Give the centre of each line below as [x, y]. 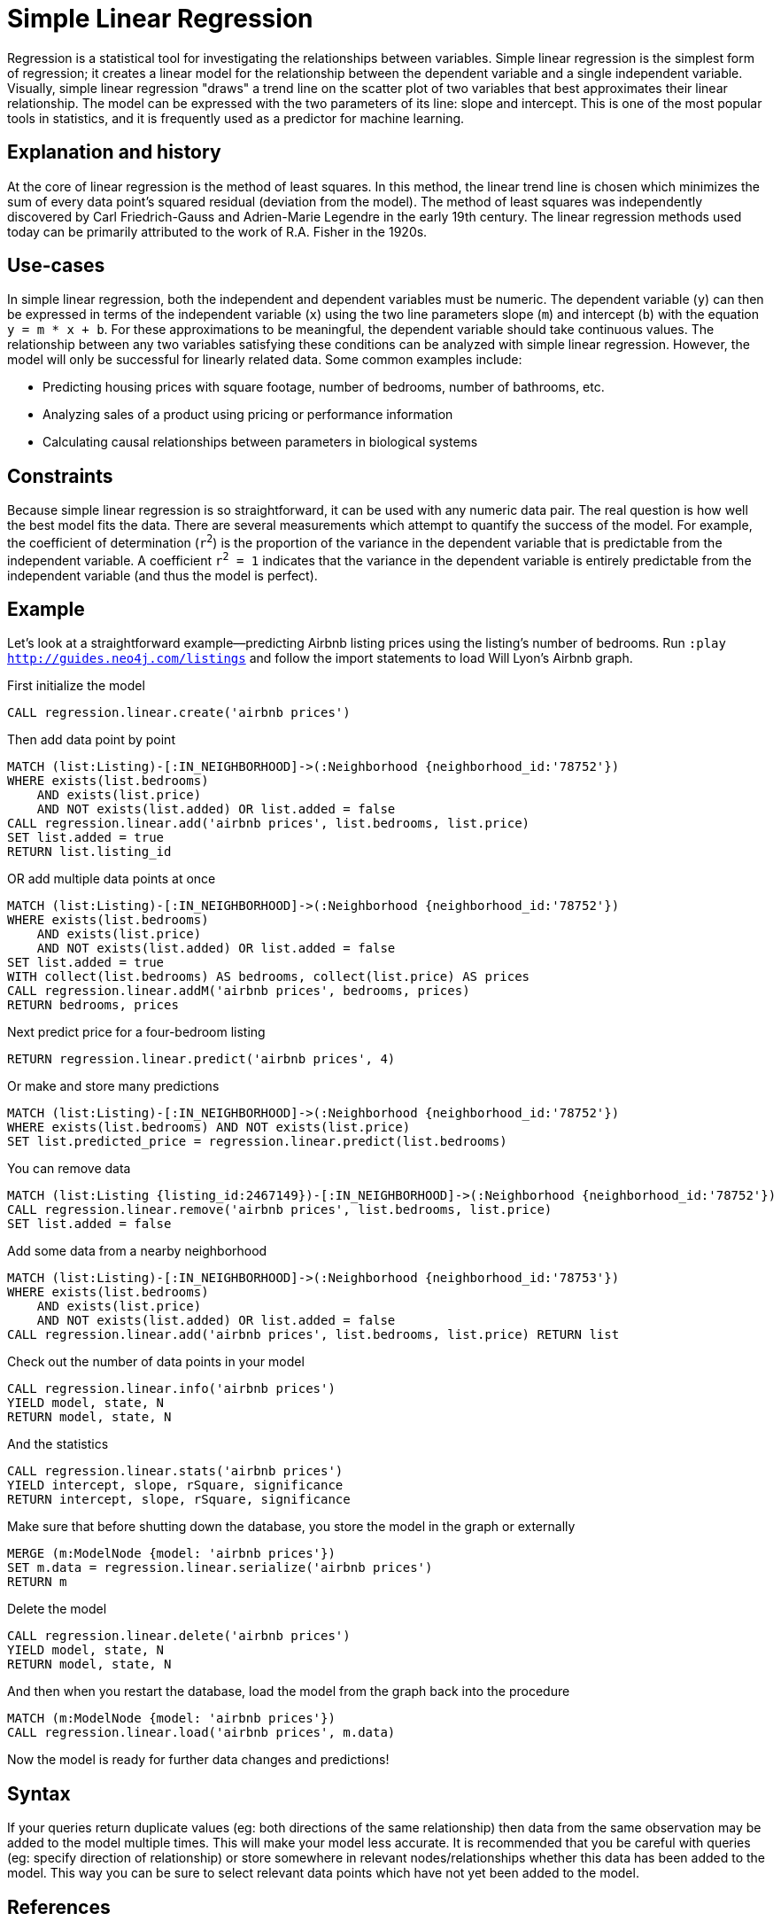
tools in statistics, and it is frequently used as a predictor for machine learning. [236, 118]
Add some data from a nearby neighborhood [137, 1251]
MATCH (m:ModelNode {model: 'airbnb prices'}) [171, 1719]
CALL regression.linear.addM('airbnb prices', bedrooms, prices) [239, 991]
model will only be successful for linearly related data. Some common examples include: [265, 360]
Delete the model [57, 1609]
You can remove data [69, 1169]
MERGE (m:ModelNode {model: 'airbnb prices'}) [171, 1554]
